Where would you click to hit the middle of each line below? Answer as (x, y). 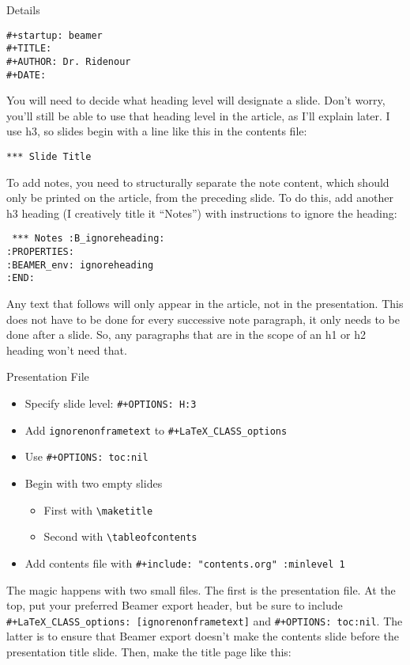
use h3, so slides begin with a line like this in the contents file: (157, 131)
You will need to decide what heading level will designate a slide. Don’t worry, (196, 100)
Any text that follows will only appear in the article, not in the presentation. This (205, 304)
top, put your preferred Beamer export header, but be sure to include (175, 605)
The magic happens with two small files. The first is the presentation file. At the (201, 589)
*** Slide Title (49, 157)
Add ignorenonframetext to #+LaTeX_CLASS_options (156, 429)
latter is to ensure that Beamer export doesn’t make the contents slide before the (203, 636)
